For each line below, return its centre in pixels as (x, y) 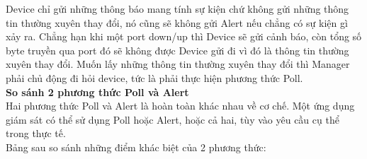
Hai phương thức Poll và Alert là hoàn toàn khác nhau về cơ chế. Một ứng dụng (180, 106)
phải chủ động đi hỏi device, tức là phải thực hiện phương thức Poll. (154, 77)
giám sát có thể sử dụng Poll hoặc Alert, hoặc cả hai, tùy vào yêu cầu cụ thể (173, 119)
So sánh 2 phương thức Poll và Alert (97, 92)
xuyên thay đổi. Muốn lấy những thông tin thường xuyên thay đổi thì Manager (178, 64)
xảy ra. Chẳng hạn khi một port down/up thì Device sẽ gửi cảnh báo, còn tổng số (184, 36)
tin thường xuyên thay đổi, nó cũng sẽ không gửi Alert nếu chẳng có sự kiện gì (177, 22)
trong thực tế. (36, 133)
